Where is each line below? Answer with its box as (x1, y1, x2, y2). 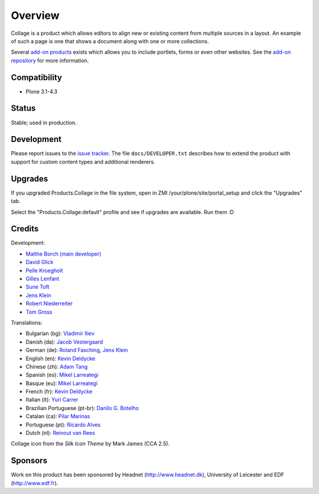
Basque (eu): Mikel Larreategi (25, 379, 97, 387)
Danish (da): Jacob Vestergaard (25, 338, 103, 346)
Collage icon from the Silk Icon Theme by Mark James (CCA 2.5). (11, 440, 170, 447)
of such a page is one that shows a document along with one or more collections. (11, 37, 209, 44)
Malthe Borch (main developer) (25, 250, 102, 257)
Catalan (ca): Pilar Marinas (25, 413, 90, 420)
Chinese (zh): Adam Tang (25, 363, 88, 370)
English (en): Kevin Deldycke (25, 355, 96, 362)
